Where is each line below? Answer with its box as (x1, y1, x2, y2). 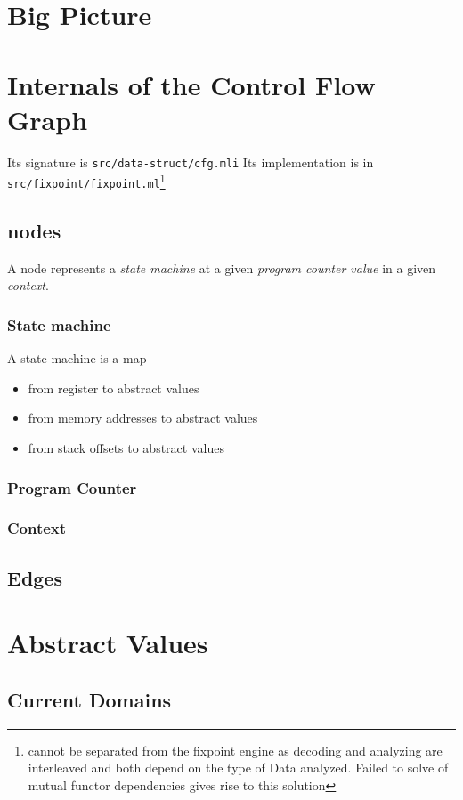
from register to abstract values (28, 378, 199, 397)
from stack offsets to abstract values (28, 439, 224, 457)
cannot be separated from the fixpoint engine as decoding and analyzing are (28, 740, 443, 759)
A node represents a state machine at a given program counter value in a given (7, 258, 436, 277)
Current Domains (7, 685, 172, 713)
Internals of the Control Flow (7, 66, 376, 102)
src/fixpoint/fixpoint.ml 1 (7, 171, 166, 190)
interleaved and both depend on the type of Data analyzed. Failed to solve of (28, 758, 449, 777)
